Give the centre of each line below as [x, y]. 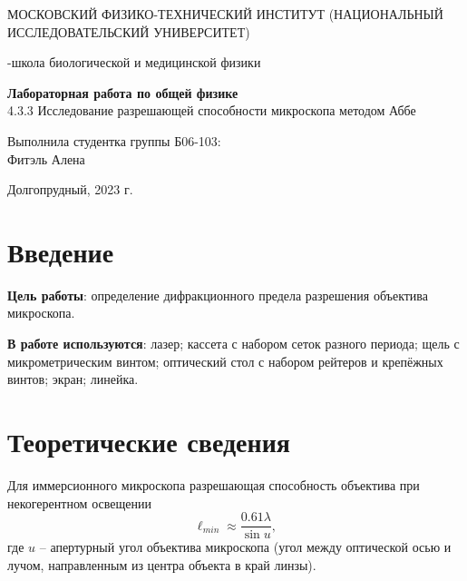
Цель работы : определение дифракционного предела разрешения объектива [218, 295]
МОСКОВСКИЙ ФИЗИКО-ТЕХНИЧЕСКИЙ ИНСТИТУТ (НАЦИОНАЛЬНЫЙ [225, 14]
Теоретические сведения [149, 442]
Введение [61, 251]
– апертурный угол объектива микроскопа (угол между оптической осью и [245, 547]
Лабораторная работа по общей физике [123, 92]
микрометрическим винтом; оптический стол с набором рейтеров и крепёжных [225, 361]
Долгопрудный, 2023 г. [70, 189]
